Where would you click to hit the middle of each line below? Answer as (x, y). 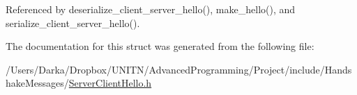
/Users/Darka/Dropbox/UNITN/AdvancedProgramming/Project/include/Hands (179, 69)
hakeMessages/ (37, 83)
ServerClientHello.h (110, 83)
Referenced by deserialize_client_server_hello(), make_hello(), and (151, 9)
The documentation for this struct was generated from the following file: (160, 46)
